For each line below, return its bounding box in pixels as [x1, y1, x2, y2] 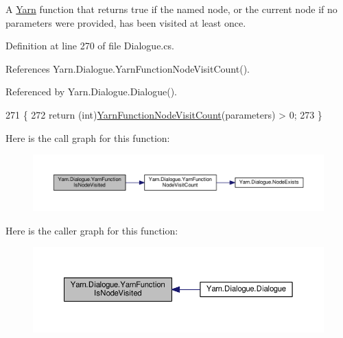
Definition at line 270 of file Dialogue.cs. [5, 38, 174, 53]
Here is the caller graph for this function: [5, 223, 178, 237]
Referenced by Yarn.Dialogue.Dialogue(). [5, 84, 177, 99]
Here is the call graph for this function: [5, 130, 170, 145]
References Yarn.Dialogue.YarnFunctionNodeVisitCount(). [5, 61, 250, 75]
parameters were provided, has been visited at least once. [5, 15, 246, 29]
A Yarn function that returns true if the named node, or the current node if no [5, 2, 338, 16]
